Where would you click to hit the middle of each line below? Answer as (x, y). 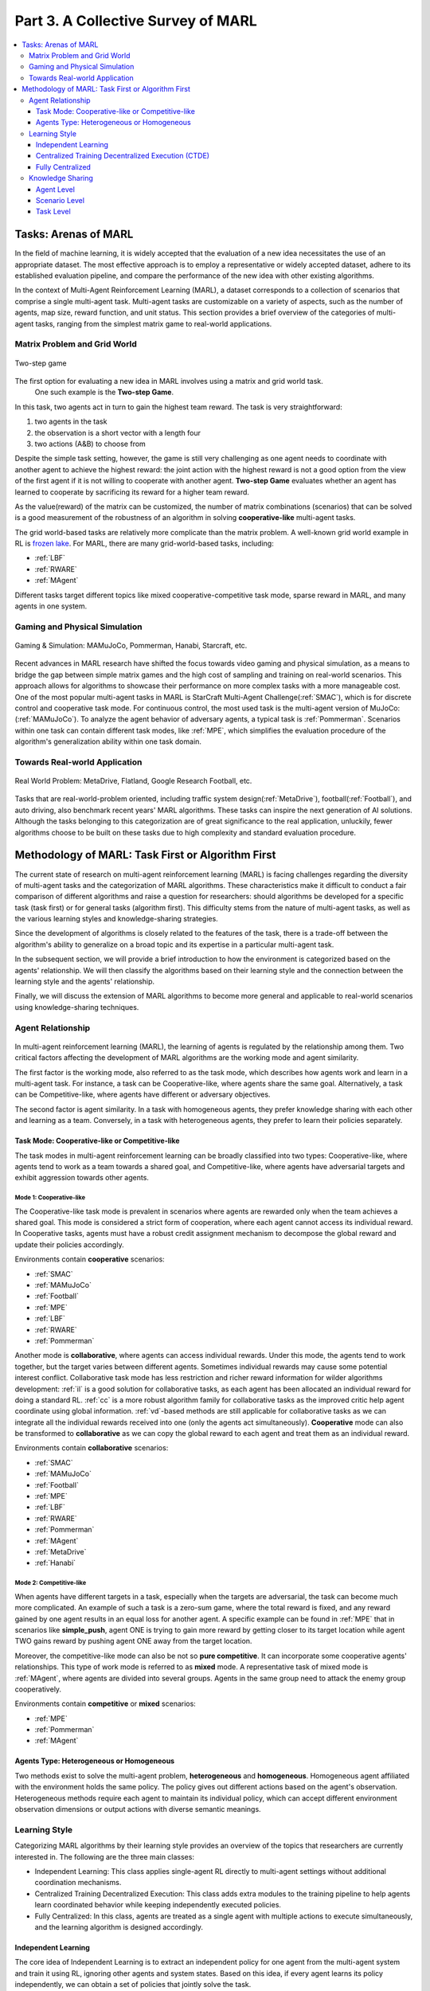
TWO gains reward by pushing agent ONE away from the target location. (133, 1641)
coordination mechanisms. (78, 1883)
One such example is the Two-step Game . (104, 392)
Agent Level (56, 189)
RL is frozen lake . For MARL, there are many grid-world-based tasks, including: (144, 544)
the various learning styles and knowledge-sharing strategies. (116, 919)
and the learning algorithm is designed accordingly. (119, 1926)
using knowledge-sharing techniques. (77, 1007)
